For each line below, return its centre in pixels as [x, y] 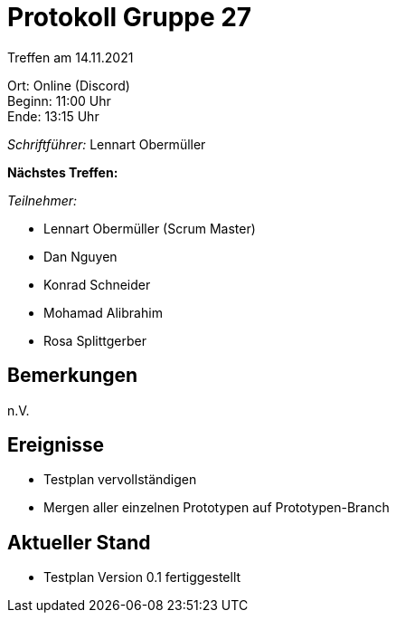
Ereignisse [56, 445]
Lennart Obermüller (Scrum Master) [150, 228]
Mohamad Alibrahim [103, 312]
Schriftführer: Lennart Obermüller [107, 144]
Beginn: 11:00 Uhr [59, 100]
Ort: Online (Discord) [69, 85]
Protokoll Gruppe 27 [130, 17]
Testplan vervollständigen [120, 480]
